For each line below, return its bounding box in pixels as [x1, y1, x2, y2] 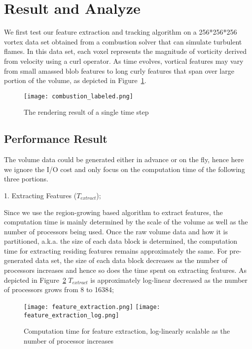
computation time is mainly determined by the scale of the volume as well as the [4, 217, 248, 227]
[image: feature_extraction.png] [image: [24, 303, 160, 310]
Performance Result [4, 131, 108, 146]
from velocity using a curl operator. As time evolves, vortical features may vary [4, 55, 244, 66]
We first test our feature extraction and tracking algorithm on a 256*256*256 [4, 27, 237, 37]
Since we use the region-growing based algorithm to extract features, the [4, 207, 223, 217]
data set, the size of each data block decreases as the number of [35, 255, 227, 265]
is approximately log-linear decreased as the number [90, 274, 248, 285]
